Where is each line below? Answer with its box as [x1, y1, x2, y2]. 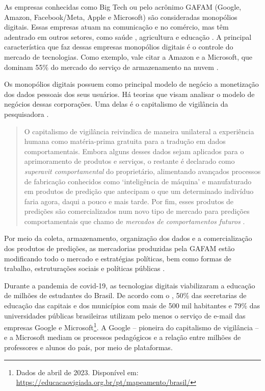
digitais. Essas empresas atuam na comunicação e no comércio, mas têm [4, 21, 229, 32]
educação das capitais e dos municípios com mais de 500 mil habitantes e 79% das [4, 300, 260, 311]
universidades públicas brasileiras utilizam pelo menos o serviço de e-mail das [4, 310, 246, 321]
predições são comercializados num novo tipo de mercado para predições [24, 206, 250, 216]
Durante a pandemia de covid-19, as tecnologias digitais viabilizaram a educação [4, 280, 255, 290]
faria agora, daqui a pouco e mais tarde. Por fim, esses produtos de [24, 196, 234, 206]
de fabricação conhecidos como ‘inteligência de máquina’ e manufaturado [24, 176, 252, 186]
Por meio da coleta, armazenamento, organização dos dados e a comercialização [4, 233, 252, 243]
